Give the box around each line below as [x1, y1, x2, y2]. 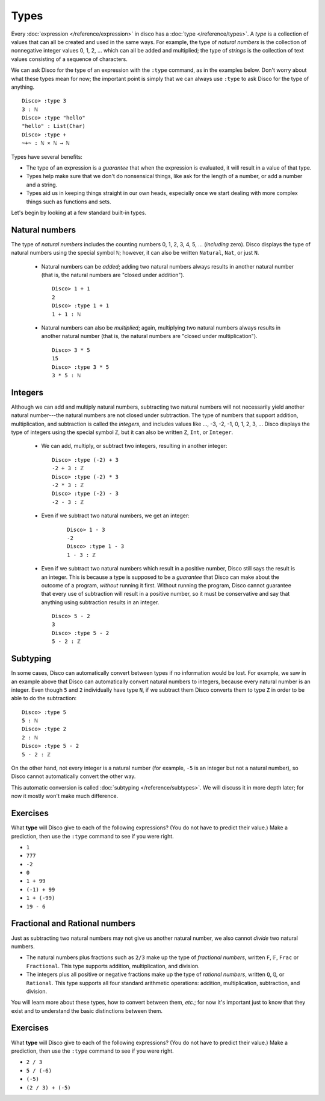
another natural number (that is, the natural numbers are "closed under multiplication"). [41, 333, 258, 340]
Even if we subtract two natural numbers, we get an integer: [41, 512, 190, 519]
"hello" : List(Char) [22, 123, 85, 130]
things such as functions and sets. [26, 198, 111, 205]
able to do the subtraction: [11, 695, 77, 702]
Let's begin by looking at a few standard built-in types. [11, 209, 147, 216]
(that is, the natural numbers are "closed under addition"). [41, 272, 185, 279]
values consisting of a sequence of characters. [11, 55, 128, 63]
